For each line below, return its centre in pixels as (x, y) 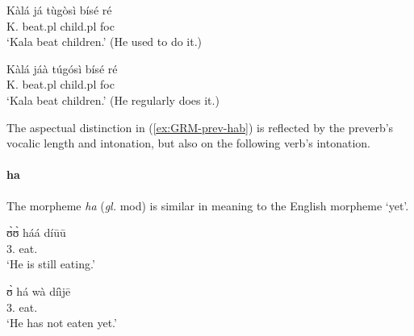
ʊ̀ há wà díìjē (39, 290)
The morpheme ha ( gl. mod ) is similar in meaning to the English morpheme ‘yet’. (208, 205)
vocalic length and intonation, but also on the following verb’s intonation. (188, 143)
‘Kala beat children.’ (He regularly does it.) (113, 100)
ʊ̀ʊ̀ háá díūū (36, 232)
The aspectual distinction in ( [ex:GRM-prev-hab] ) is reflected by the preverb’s (200, 127)
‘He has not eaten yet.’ (62, 323)
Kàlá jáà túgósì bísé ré (62, 68)
